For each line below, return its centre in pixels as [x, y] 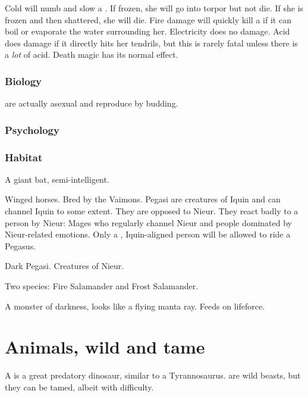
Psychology [32, 129]
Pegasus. [21, 246]
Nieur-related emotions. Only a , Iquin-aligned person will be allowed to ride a [148, 234]
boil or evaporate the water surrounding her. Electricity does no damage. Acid [147, 31]
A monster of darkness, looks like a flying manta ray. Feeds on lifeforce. [135, 306]
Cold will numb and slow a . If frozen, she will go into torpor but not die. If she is [154, 8]
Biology [23, 81]
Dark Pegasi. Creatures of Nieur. [65, 266]
